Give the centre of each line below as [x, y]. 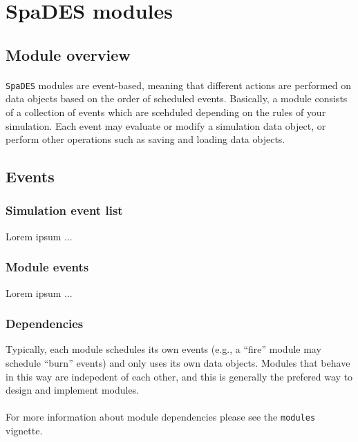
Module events [47, 267]
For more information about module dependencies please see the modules [161, 417]
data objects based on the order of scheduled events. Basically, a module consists [177, 98]
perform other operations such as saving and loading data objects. [145, 139]
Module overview [68, 54]
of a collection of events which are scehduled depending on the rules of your [166, 112]
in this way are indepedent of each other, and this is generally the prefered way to [179, 376]
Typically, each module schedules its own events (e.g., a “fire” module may [163, 349]
